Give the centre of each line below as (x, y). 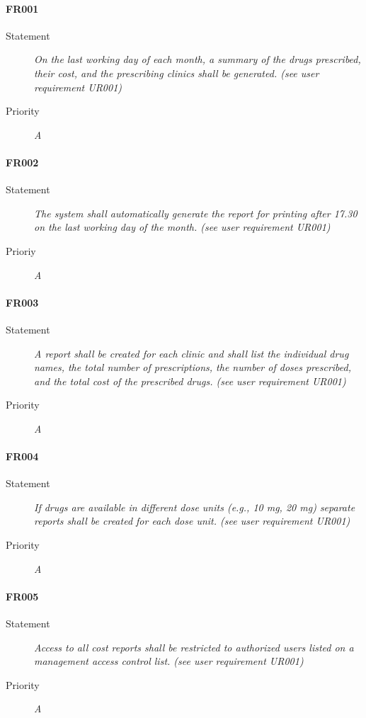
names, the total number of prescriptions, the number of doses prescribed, (193, 367)
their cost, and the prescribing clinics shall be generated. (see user (177, 73)
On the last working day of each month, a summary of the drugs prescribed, (198, 59)
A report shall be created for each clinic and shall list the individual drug (191, 353)
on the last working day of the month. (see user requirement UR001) (182, 227)
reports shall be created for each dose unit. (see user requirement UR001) (192, 521)
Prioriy (21, 250)
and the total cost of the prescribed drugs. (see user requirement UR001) (190, 381)
